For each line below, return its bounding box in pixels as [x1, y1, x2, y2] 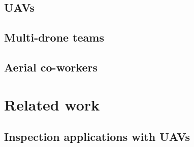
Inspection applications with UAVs [4, 129, 190, 144]
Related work [4, 94, 100, 115]
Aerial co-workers [4, 59, 98, 75]
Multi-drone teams [4, 29, 105, 45]
